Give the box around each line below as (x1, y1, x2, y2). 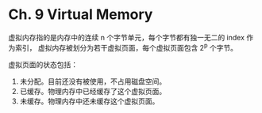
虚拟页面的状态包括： (8, 59, 78, 69)
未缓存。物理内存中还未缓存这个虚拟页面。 (19, 96, 160, 106)
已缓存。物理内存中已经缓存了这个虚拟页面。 (19, 86, 167, 96)
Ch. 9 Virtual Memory (8, 6, 153, 24)
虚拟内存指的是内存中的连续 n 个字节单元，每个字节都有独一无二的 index (8, 32, 245, 42)
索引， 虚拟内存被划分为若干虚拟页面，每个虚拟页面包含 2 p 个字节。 (14, 41, 238, 52)
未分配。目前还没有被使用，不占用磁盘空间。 (19, 77, 167, 86)
